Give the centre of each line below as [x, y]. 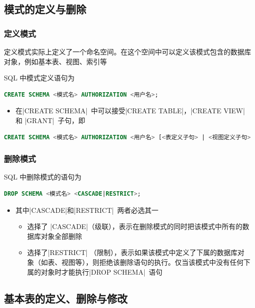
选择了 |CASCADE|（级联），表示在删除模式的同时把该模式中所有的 [135, 226]
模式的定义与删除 [45, 9]
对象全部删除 [62, 236]
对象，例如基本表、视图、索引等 [55, 61]
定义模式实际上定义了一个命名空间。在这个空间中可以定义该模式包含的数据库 [127, 51]
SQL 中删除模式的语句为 [43, 177]
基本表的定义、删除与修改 [66, 298]
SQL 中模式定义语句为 [39, 78]
